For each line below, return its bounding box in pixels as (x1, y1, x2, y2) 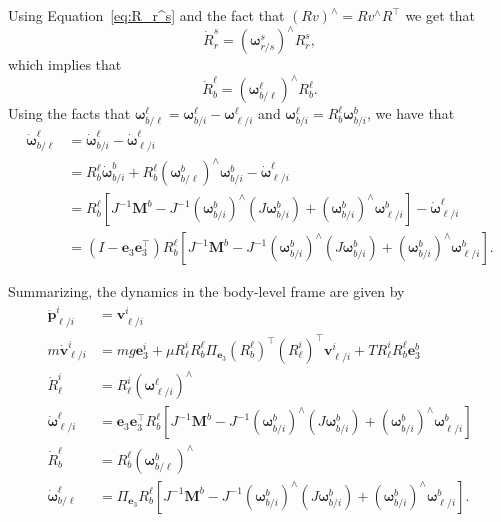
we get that (405, 5, 475, 25)
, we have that (367, 103, 455, 124)
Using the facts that (8, 103, 131, 124)
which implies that (8, 54, 122, 75)
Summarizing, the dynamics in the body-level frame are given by (8, 281, 405, 302)
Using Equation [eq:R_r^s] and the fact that (8, 5, 285, 25)
